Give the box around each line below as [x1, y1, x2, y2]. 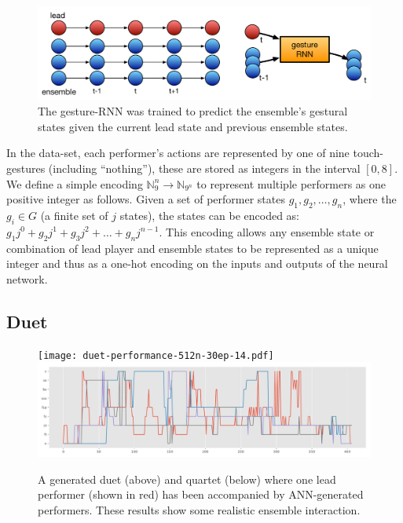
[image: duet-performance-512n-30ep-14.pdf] [38, 349, 274, 361]
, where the [343, 191, 397, 207]
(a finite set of [40, 207, 108, 224]
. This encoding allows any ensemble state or [159, 223, 375, 240]
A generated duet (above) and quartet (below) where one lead [38, 470, 336, 487]
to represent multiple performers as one [196, 175, 387, 192]
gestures [6, 160, 46, 177]
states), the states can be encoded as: [119, 207, 299, 224]
